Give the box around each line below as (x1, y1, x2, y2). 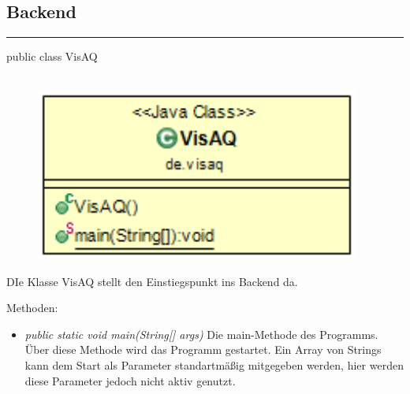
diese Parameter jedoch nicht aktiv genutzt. (24, 372, 236, 388)
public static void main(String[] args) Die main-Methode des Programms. (24, 325, 378, 342)
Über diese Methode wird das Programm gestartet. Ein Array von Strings (24, 341, 382, 358)
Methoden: (6, 299, 58, 316)
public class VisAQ (6, 48, 98, 65)
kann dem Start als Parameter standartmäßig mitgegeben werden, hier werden (24, 356, 404, 373)
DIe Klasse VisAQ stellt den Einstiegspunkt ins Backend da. (6, 273, 298, 289)
